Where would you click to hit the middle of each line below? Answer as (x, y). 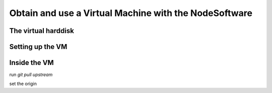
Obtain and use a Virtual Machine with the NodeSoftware (131, 13)
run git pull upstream (31, 74)
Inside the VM (31, 63)
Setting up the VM (38, 47)
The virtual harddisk (42, 31)
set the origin (23, 84)
